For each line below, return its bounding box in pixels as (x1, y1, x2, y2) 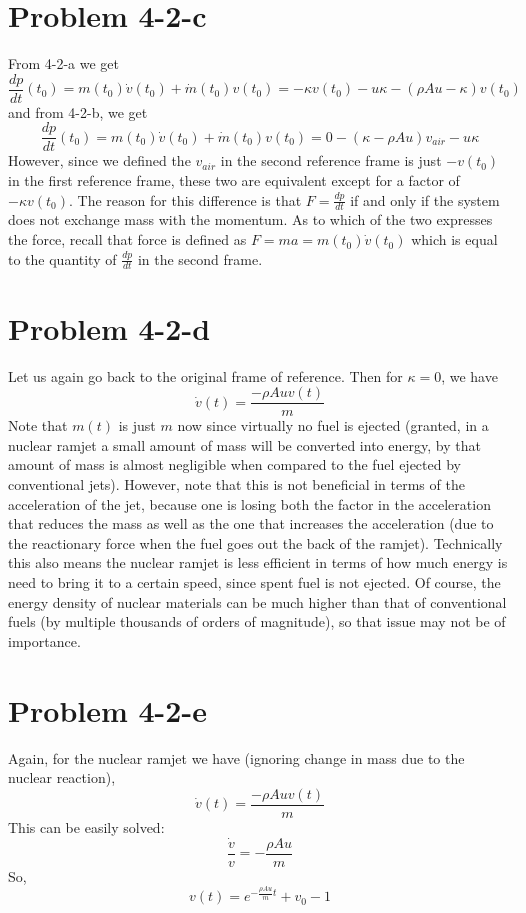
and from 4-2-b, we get (8, 101, 148, 122)
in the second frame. (137, 248, 263, 269)
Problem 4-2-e (8, 689, 207, 730)
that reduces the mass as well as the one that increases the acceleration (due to (8, 513, 494, 534)
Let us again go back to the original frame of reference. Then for (8, 365, 403, 386)
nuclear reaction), (8, 767, 116, 788)
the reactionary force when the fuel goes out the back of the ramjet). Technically (8, 532, 503, 553)
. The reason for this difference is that (69, 189, 302, 210)
